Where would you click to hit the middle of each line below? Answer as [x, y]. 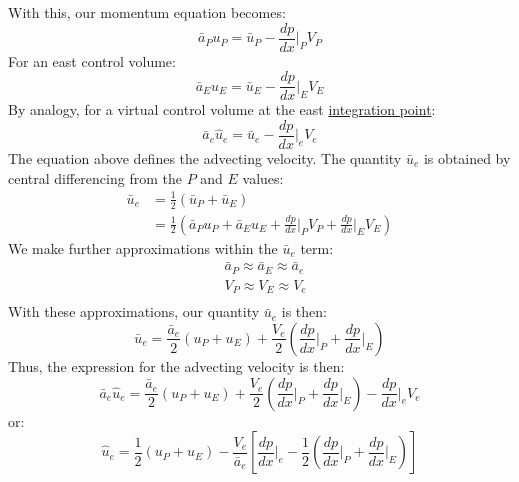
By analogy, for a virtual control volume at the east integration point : [222, 109]
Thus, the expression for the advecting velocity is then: [176, 365]
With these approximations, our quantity [134, 311]
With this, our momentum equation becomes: [147, 12]
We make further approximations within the [143, 247]
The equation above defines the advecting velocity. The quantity [205, 157]
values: [263, 177]
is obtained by [467, 157]
